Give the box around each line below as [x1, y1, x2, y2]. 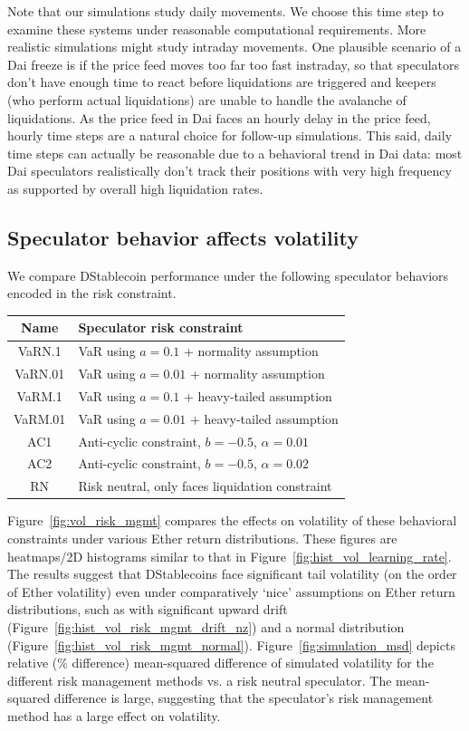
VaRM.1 [16, 386, 62, 405]
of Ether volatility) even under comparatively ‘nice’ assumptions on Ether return [7, 582, 455, 601]
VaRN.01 [14, 364, 65, 383]
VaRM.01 [14, 409, 66, 428]
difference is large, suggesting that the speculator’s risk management [53, 688, 434, 707]
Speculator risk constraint [78, 318, 244, 337]
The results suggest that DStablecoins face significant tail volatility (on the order [7, 564, 457, 583]
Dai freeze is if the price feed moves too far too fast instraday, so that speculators [7, 54, 460, 73]
